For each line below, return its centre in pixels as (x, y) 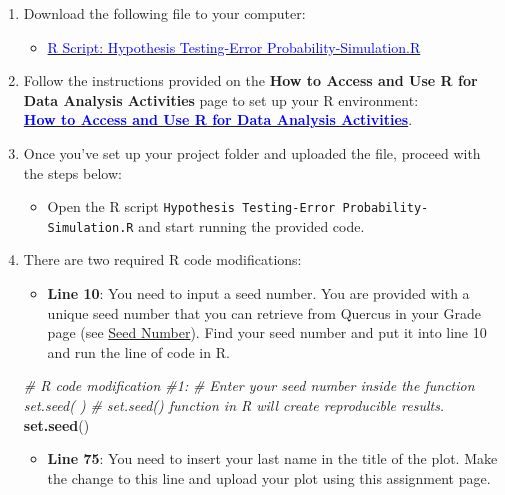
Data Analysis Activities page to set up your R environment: (221, 99)
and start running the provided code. (251, 225)
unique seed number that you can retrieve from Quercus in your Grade (264, 312)
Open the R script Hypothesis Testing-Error (191, 206)
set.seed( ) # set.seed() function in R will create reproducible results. (234, 405)
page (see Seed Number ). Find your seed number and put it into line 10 (267, 332)
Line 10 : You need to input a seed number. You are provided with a (258, 293)
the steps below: (72, 172)
